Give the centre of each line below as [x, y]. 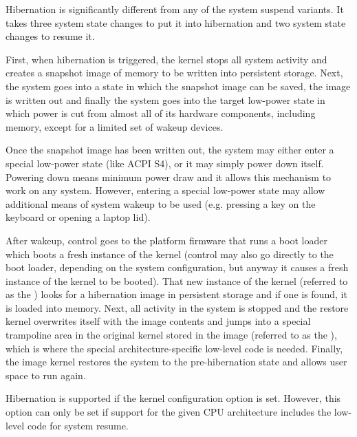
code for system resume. [78, 425]
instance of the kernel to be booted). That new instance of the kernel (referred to [177, 280]
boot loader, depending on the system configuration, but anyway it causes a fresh [177, 267]
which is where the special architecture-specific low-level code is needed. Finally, [174, 348]
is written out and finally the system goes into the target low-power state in [165, 99]
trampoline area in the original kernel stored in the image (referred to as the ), [171, 335]
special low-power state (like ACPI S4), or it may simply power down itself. [165, 163]
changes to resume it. [50, 36]
